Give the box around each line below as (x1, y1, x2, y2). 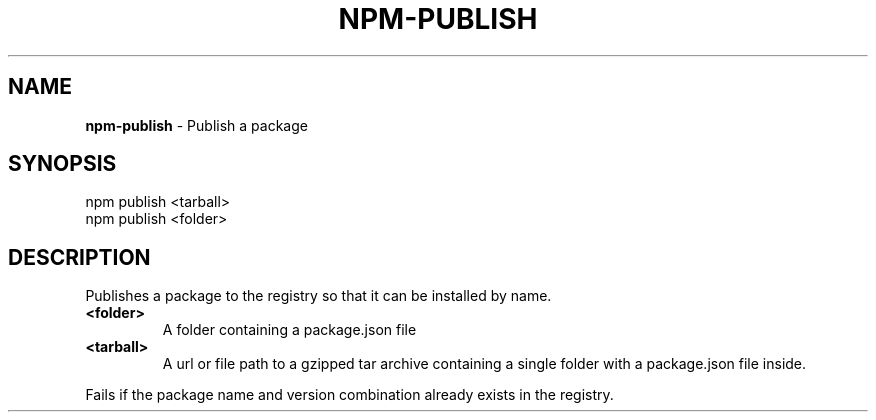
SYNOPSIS (8, 151, 117, 177)
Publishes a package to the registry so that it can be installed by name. (85, 287, 552, 305)
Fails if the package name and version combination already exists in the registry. (85, 386, 614, 404)
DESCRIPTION (8, 244, 151, 270)
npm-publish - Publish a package (85, 116, 308, 134)
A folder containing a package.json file (162, 321, 417, 339)
